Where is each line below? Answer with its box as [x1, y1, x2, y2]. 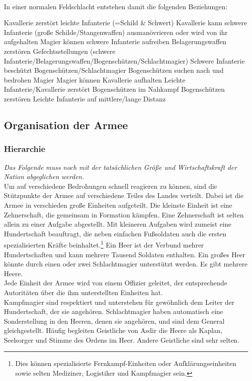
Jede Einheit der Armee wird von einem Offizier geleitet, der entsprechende [4, 278, 227, 288]
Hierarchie [4, 143, 46, 155]
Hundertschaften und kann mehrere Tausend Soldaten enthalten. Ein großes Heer [4, 249, 246, 259]
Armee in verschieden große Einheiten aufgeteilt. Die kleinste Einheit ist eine [4, 199, 233, 210]
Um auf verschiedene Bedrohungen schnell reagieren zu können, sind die [4, 181, 218, 191]
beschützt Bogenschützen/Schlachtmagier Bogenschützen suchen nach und [4, 65, 224, 75]
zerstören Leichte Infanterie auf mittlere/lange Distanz [4, 93, 166, 103]
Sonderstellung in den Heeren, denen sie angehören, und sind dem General [4, 315, 225, 326]
